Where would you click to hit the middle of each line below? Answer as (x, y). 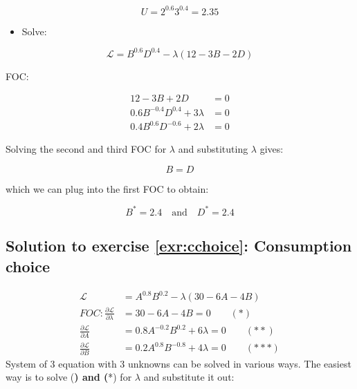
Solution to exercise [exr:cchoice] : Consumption (179, 246)
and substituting (213, 149)
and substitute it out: (189, 377)
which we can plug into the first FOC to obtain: (107, 188)
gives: (272, 149)
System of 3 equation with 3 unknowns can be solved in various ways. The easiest (178, 363)
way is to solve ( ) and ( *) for (69, 377)
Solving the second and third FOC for (86, 149)
